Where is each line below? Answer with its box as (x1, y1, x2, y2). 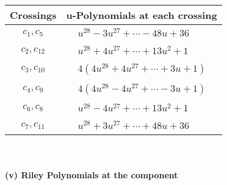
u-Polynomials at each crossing (66, 8, 217, 22)
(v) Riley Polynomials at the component (5, 168, 178, 181)
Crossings (10, 8, 57, 22)
